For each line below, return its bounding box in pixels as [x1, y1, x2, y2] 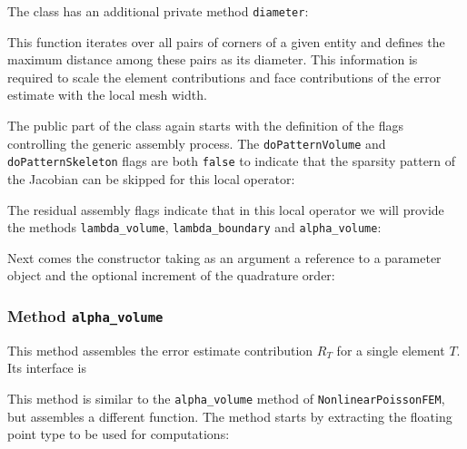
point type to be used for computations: [7, 425, 230, 444]
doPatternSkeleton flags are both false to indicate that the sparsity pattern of [7, 151, 456, 171]
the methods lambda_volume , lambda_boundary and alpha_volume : [7, 218, 382, 237]
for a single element [336, 340, 445, 359]
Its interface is [7, 358, 86, 377]
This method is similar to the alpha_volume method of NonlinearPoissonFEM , [7, 388, 445, 407]
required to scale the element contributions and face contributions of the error [7, 67, 442, 86]
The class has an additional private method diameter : [7, 2, 309, 20]
